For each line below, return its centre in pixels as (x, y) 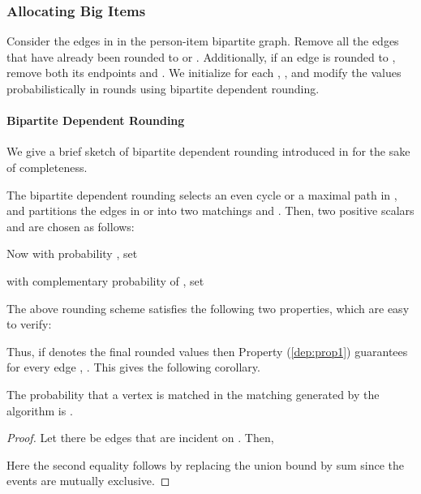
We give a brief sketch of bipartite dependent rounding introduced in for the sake (208, 151)
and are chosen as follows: (71, 226)
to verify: (29, 324)
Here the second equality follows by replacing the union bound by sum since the (205, 464)
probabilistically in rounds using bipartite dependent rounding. (163, 88)
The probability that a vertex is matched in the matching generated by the (193, 394)
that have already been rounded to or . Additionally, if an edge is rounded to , (201, 56)
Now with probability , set (72, 253)
